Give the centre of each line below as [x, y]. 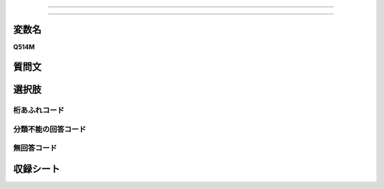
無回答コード [35, 148]
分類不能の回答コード [50, 129]
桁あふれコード [39, 110]
